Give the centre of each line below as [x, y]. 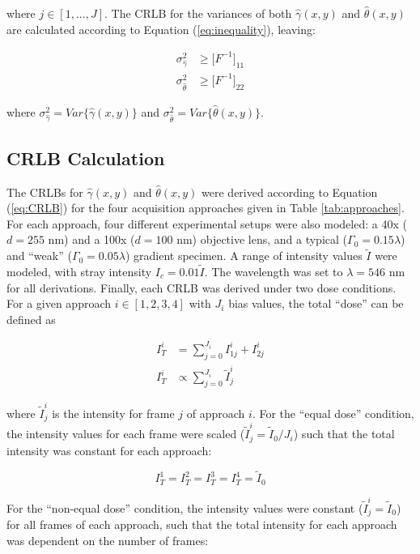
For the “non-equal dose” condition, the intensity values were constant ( [185, 507]
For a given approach [59, 303]
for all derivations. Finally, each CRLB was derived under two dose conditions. [202, 287]
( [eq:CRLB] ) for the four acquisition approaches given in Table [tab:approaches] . [206, 208]
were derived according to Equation [290, 192]
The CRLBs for [45, 192]
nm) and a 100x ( [91, 239]
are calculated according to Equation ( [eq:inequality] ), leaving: [161, 29]
